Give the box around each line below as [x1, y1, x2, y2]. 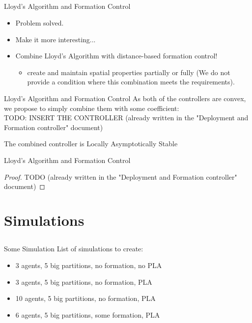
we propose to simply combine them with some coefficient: [4, 103, 179, 113]
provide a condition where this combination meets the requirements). [27, 77, 235, 87]
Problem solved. [15, 17, 64, 27]
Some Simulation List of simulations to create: [4, 243, 143, 254]
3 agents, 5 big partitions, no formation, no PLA [15, 260, 162, 270]
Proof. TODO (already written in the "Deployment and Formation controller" [4, 171, 237, 182]
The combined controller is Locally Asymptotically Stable [4, 138, 178, 149]
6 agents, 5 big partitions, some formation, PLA [15, 309, 160, 320]
